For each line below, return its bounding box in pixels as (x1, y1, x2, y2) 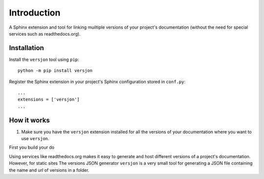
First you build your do (9, 144, 55, 150)
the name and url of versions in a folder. (9, 167, 89, 173)
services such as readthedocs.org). (9, 31, 81, 36)
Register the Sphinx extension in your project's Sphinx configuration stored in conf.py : (9, 78, 186, 85)
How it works (9, 116, 50, 124)
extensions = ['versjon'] (18, 97, 80, 102)
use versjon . (21, 136, 49, 142)
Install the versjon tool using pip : (9, 56, 79, 62)
